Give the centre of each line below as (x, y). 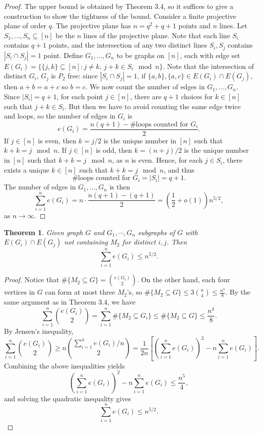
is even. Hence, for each (167, 160)
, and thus (179, 169)
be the (65, 35)
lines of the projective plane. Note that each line (157, 35)
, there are (146, 96)
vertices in (20, 292)
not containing (86, 242)
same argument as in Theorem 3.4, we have (70, 302)
